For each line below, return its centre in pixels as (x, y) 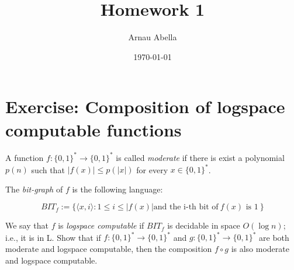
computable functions (94, 129)
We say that (27, 225)
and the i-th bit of (186, 207)
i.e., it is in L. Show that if (53, 237)
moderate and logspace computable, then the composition (109, 248)
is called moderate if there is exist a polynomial (200, 157)
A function (25, 157)
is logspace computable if (101, 225)
